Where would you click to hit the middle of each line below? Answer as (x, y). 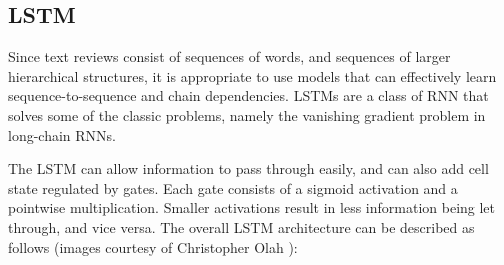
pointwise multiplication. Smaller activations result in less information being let (252, 207)
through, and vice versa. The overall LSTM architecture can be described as (241, 226)
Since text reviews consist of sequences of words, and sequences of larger (229, 56)
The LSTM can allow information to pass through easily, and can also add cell (248, 168)
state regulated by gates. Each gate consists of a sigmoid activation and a (233, 187)
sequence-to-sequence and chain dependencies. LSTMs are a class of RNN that (248, 95)
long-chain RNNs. (62, 134)
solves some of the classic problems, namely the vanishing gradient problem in (247, 114)
